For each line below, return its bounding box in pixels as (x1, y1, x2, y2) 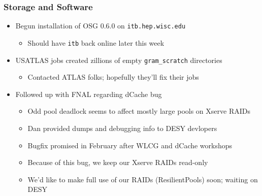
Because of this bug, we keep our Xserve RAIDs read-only (27, 157, 208, 168)
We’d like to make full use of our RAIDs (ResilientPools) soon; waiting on (27, 174, 258, 184)
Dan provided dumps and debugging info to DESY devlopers (27, 122, 217, 133)
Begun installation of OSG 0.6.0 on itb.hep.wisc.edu (15, 20, 186, 31)
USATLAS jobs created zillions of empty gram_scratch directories (15, 54, 222, 65)
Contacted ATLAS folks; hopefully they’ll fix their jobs (27, 72, 199, 82)
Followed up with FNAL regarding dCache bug (15, 88, 162, 99)
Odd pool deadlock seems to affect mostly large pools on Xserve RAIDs (27, 106, 250, 116)
